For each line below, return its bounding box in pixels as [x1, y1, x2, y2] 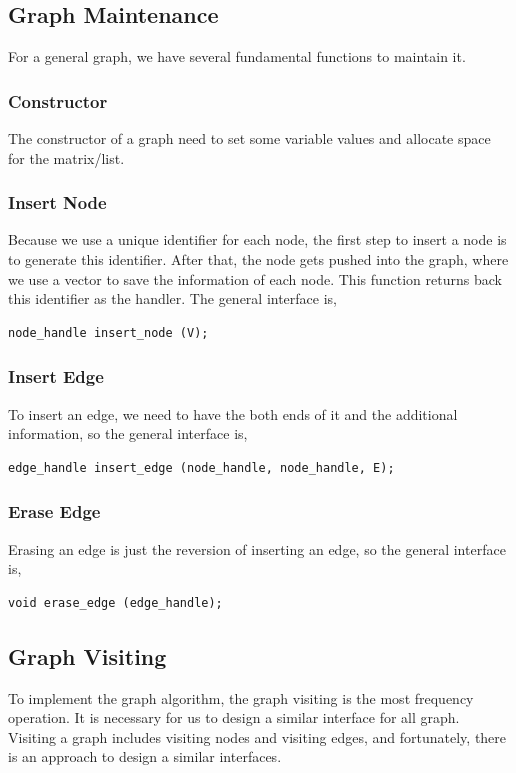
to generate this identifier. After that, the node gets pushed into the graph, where [8, 249, 509, 270]
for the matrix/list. [8, 147, 125, 168]
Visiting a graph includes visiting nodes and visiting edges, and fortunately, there [8, 726, 507, 747]
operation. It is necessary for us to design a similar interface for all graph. [8, 707, 460, 728]
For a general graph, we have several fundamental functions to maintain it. [8, 46, 466, 67]
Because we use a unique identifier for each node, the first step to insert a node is [8, 229, 507, 250]
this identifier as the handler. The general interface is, [8, 288, 337, 309]
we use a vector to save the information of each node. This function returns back [8, 268, 502, 289]
